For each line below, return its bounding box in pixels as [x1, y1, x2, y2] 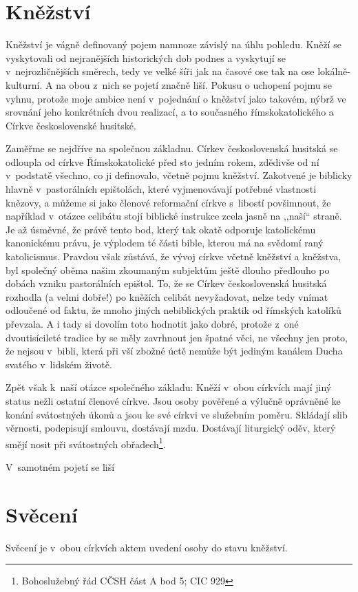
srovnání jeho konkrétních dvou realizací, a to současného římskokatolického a [6, 105, 334, 119]
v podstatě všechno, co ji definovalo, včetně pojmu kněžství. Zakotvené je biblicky [6, 168, 352, 182]
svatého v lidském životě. [6, 357, 112, 371]
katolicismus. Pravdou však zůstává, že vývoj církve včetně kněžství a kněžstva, [6, 249, 341, 264]
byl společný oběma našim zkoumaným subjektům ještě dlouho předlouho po [6, 262, 330, 277]
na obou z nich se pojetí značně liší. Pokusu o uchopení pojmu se [56, 77, 332, 92]
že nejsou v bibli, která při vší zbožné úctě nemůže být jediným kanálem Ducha [6, 343, 343, 358]
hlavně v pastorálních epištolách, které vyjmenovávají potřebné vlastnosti [6, 182, 317, 196]
